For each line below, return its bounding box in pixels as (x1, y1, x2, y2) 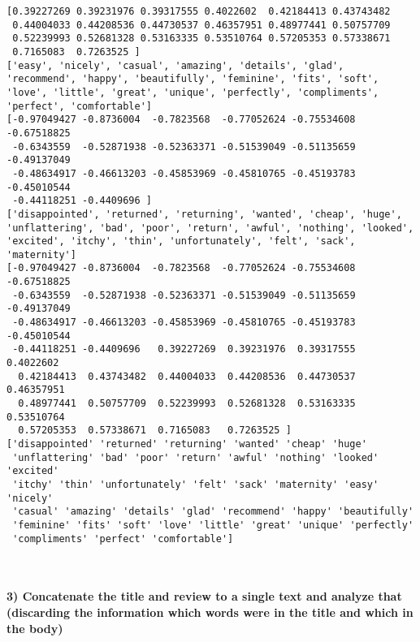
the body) (6, 619, 63, 636)
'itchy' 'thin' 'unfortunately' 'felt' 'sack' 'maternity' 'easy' (12, 478, 379, 490)
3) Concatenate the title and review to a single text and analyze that (6, 588, 402, 605)
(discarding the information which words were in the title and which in (6, 604, 414, 621)
